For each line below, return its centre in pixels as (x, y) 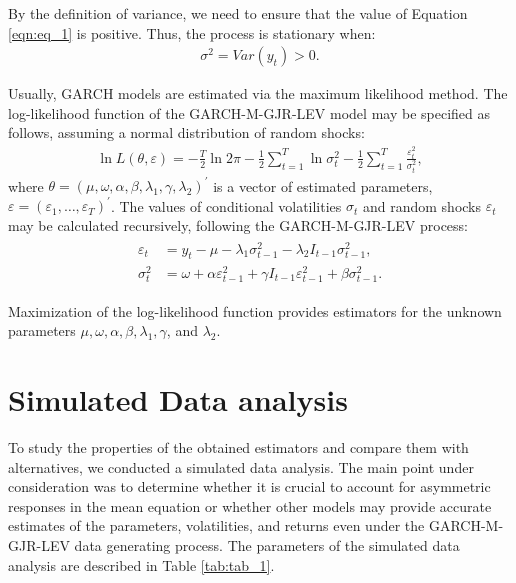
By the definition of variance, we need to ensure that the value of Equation (238, 13)
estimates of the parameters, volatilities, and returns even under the (216, 525)
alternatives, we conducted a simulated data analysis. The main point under (241, 466)
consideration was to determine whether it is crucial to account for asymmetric (249, 486)
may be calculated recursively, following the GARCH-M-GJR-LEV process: (238, 224)
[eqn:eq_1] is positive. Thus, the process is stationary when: (192, 32)
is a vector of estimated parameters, (323, 185)
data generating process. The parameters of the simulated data (267, 545)
